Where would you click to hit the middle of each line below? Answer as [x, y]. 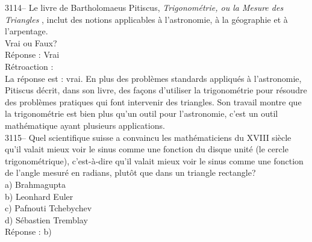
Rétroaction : [29, 66]
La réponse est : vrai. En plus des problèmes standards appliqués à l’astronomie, [153, 78]
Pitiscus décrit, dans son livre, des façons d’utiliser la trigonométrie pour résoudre [156, 90]
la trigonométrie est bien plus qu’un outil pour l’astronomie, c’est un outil [142, 113]
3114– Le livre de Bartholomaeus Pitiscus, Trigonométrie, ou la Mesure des [144, 7]
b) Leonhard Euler [39, 196]
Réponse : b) [28, 231]
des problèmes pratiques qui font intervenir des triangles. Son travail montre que [153, 101]
